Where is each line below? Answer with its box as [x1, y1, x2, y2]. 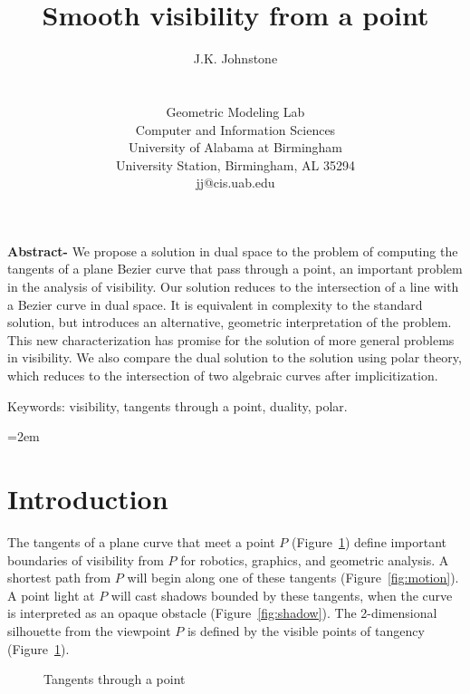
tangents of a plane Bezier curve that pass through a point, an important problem [7, 259, 463, 278]
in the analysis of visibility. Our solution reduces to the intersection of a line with [7, 277, 459, 296]
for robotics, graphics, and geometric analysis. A [180, 550, 449, 569]
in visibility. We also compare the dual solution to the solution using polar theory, [7, 348, 462, 367]
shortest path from [7, 568, 111, 587]
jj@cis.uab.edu [196, 173, 275, 192]
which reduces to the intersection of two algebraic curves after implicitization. [7, 366, 438, 385]
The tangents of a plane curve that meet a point [7, 532, 275, 551]
